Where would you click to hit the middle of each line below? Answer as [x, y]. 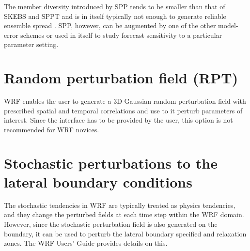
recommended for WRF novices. [52, 129]
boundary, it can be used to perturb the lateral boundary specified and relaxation [125, 233]
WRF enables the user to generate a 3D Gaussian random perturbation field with [125, 101]
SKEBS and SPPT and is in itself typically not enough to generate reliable [115, 16]
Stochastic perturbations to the [111, 163]
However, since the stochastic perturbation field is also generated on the [111, 224]
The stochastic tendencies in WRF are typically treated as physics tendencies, [120, 205]
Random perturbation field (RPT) [121, 78]
